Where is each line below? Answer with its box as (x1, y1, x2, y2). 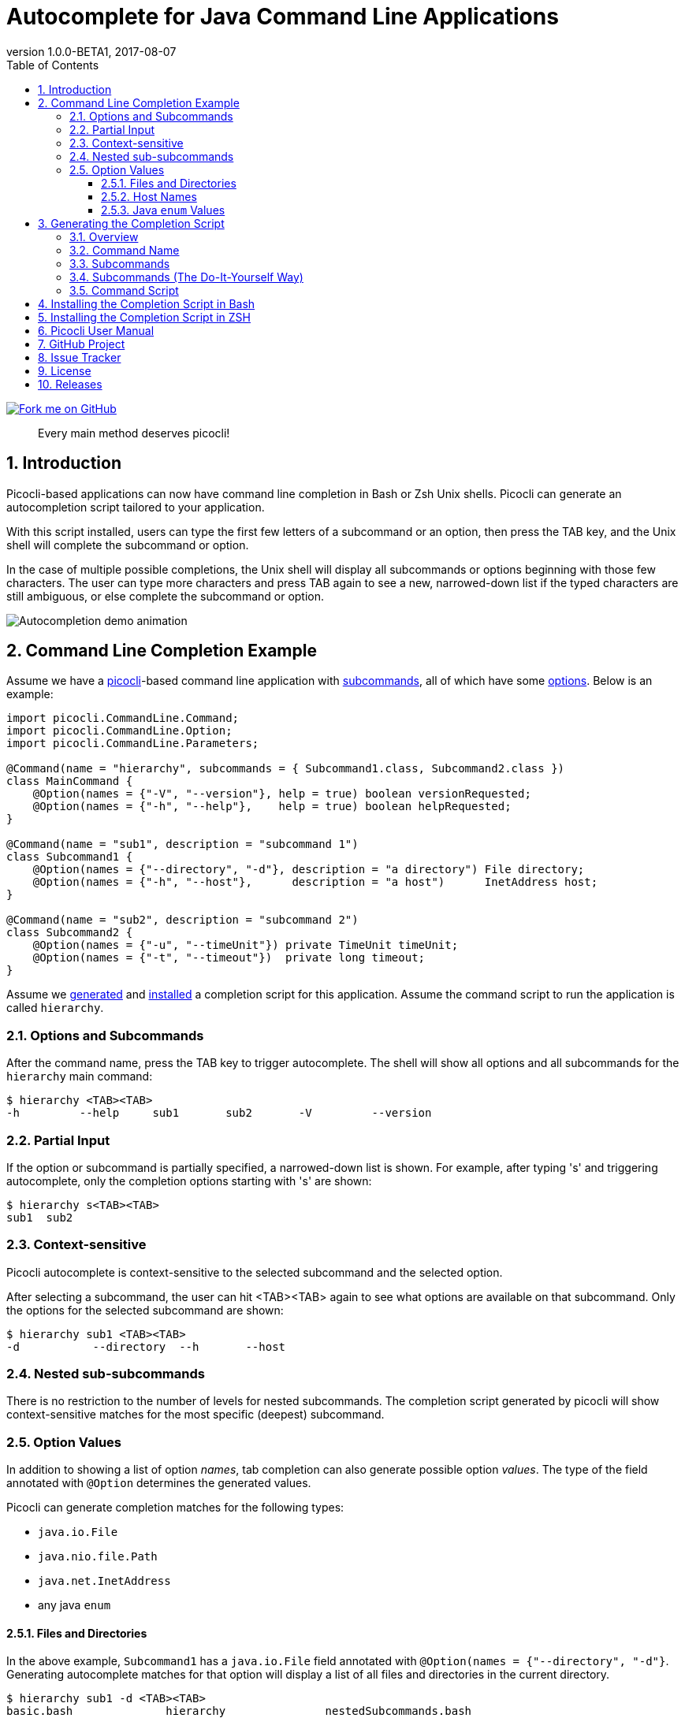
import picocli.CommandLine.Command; (6, 712, 240, 725)
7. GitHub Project (38, 337, 125, 351)
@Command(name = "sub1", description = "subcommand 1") (6, 838, 359, 851)
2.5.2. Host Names (101, 189, 197, 203)
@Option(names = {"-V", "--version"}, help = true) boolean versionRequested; (32, 787, 531, 801)
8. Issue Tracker (38, 350, 121, 364)
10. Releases (38, 377, 102, 391)
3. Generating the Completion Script (38, 216, 225, 230)
